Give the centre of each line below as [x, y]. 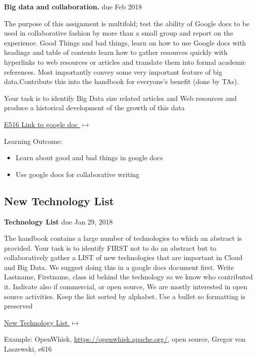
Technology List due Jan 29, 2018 [58, 221]
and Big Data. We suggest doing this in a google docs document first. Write [119, 267]
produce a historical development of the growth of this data [94, 108]
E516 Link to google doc [41, 124]
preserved [18, 306]
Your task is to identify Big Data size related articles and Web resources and [121, 98]
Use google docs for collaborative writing [77, 174]
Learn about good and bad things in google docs [89, 157]
